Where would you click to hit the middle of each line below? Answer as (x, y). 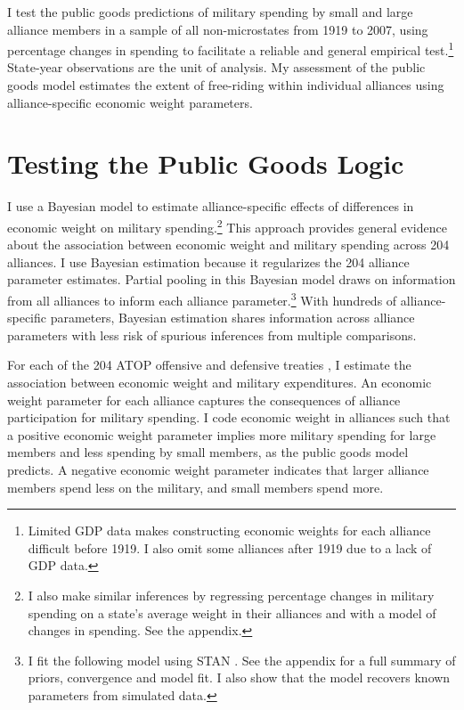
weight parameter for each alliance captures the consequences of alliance (204, 400)
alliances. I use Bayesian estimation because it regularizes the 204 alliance (208, 261)
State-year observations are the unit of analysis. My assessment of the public (216, 67)
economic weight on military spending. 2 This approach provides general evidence (227, 225)
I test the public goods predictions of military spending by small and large (210, 12)
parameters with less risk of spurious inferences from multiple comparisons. (212, 335)
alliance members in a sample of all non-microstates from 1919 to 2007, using (218, 29)
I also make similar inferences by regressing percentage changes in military (231, 595)
